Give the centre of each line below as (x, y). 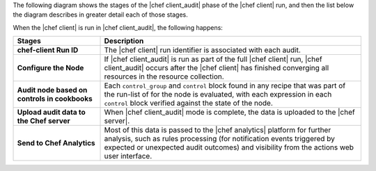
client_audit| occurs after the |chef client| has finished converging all (217, 68)
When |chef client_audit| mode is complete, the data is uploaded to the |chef (229, 113)
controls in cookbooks (55, 99)
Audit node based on (52, 90)
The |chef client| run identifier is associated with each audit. (202, 50)
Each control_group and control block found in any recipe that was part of (225, 85)
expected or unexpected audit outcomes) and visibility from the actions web (229, 147)
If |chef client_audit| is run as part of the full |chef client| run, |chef (213, 59)
